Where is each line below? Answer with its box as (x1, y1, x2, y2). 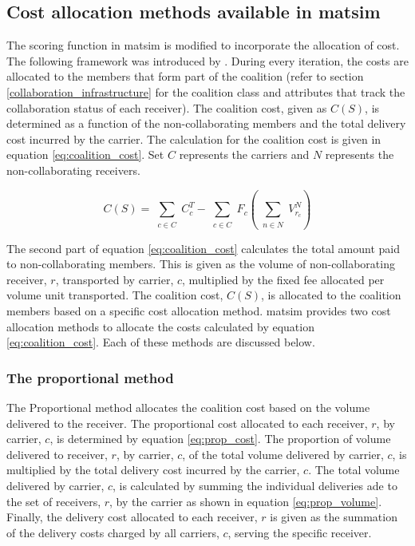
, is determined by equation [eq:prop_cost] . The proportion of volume (49, 430, 391, 447)
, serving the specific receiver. (227, 524, 372, 540)
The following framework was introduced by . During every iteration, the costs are (6, 52, 409, 69)
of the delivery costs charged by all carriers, (6, 524, 219, 540)
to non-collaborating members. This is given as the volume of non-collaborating (6, 255, 395, 272)
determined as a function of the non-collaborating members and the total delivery (6, 115, 406, 132)
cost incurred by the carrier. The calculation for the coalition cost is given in (6, 130, 381, 147)
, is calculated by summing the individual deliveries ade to (113, 477, 397, 494)
